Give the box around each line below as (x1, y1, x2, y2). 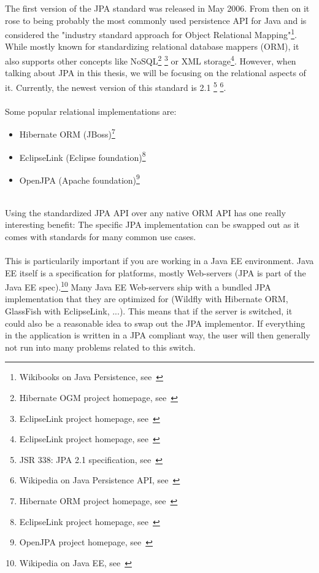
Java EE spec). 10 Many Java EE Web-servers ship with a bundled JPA (5, 279, 271, 293)
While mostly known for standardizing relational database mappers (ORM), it (5, 40, 299, 53)
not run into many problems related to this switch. (5, 340, 196, 353)
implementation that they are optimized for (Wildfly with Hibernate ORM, (5, 292, 288, 305)
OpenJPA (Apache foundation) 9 (19, 171, 140, 186)
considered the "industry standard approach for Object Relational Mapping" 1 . (5, 26, 297, 41)
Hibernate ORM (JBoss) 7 (19, 126, 115, 140)
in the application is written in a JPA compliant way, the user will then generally (5, 329, 310, 341)
